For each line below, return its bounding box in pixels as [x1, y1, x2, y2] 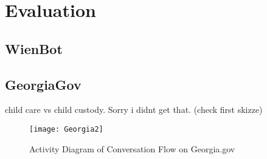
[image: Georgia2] [29, 124, 103, 134]
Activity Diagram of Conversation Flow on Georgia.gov [29, 142, 235, 155]
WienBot [5, 39, 63, 58]
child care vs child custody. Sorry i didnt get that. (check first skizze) [5, 103, 263, 116]
